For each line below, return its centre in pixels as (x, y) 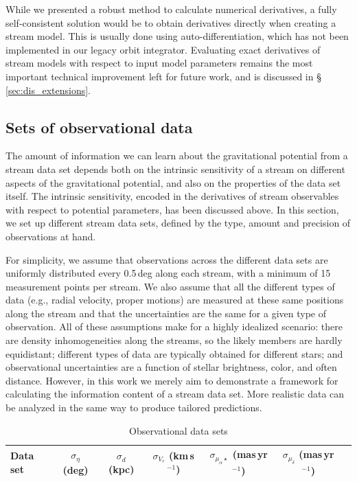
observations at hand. (51, 236)
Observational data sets (178, 430)
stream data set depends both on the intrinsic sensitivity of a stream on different (175, 169)
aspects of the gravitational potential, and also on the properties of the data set (173, 182)
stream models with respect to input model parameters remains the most (159, 63)
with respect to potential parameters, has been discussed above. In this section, (172, 209)
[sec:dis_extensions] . (48, 90)
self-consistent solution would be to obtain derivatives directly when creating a (171, 22)
